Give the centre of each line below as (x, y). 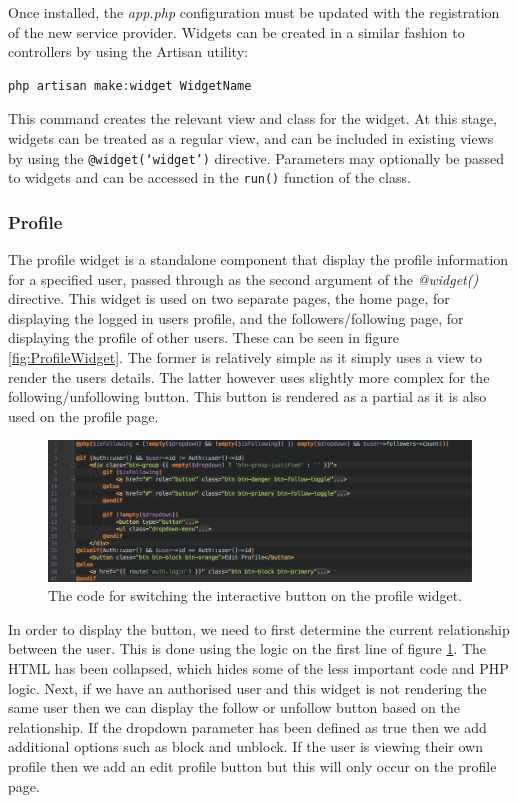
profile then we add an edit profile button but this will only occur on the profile (252, 765)
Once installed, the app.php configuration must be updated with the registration (254, 12)
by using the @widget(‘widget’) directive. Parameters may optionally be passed (256, 157)
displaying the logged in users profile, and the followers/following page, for (236, 317)
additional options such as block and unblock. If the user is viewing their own (245, 746)
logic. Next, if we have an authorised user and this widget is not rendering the (247, 687)
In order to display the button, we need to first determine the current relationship (259, 628)
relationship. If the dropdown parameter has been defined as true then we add (247, 726)
